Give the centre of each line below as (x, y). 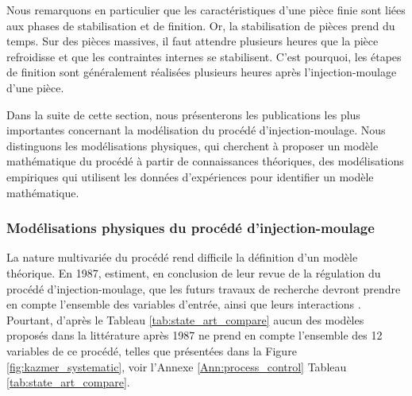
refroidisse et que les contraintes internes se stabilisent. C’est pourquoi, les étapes (204, 56)
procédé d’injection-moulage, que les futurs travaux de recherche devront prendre (204, 288)
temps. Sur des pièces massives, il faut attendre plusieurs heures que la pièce (193, 41)
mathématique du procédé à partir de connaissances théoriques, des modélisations (205, 161)
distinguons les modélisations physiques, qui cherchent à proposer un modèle (193, 145)
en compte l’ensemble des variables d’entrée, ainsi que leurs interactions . (184, 304)
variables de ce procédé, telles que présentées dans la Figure (152, 350)
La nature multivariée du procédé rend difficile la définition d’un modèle (182, 257)
